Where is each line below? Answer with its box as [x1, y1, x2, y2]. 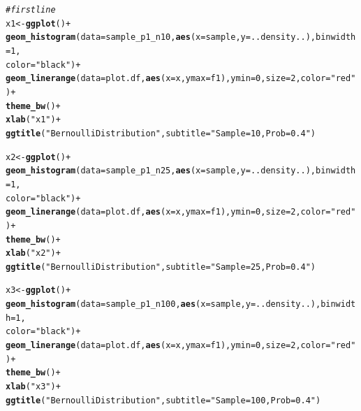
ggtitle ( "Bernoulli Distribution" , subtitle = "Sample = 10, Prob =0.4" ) [6, 128, 316, 138]
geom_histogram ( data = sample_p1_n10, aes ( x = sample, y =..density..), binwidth [6, 32, 356, 43]
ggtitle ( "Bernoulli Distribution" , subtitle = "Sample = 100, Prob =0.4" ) [6, 395, 321, 405]
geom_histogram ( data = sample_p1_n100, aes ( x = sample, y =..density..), [6, 299, 321, 310]
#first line [6, 5, 56, 15]
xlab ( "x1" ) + [6, 115, 61, 125]
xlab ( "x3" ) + [6, 382, 61, 392]
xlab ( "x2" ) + [6, 248, 61, 259]
